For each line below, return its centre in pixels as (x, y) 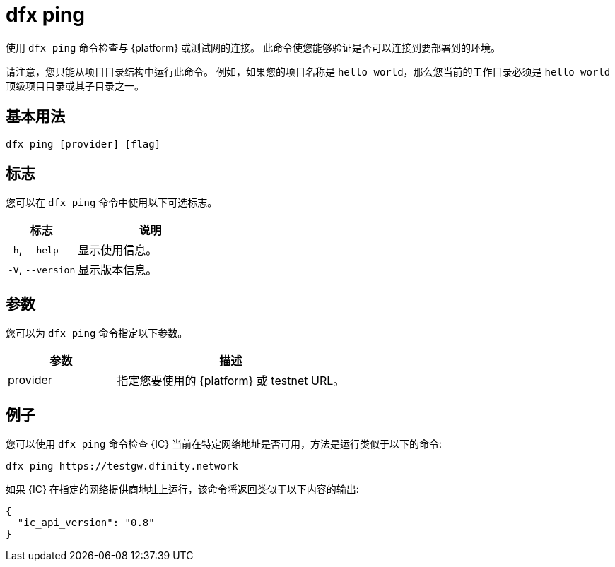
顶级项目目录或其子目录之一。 (75, 85)
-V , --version (42, 269)
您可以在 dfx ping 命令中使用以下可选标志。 (112, 203)
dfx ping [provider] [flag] (83, 144)
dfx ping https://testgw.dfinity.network (122, 466)
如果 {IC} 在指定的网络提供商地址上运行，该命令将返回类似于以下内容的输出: (182, 489)
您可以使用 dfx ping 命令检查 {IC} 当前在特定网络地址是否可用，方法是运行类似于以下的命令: (224, 444)
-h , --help (33, 250)
